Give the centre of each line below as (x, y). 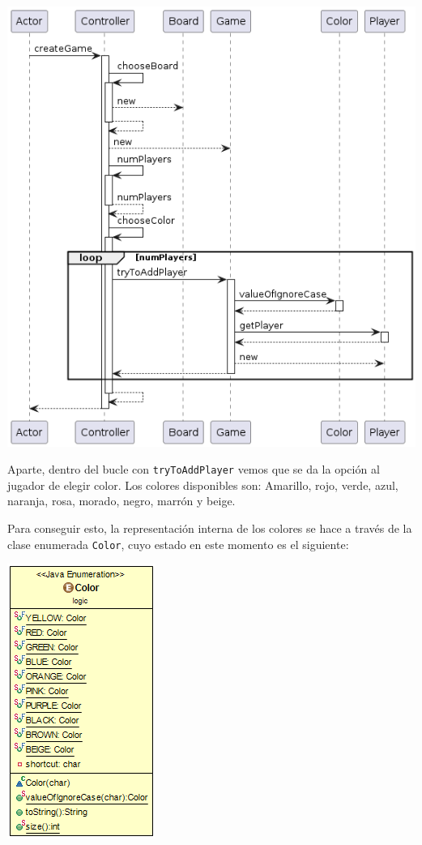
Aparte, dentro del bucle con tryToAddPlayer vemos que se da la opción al (194, 469)
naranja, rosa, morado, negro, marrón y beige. (121, 501)
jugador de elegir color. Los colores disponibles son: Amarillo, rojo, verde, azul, (203, 485)
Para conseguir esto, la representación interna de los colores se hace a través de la (210, 528)
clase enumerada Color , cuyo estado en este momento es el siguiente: (178, 544)
